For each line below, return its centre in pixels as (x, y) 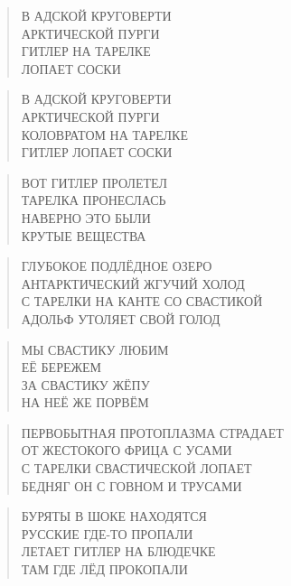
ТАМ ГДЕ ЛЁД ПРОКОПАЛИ (104, 569)
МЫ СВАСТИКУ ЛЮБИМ (95, 349)
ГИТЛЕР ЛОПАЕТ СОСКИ (97, 152)
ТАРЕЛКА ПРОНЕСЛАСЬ (94, 200)
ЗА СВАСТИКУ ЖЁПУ (85, 384)
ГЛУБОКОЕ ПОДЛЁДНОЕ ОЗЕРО (117, 266)
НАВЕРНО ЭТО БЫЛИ (86, 217)
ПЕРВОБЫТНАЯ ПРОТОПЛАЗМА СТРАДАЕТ (152, 432)
